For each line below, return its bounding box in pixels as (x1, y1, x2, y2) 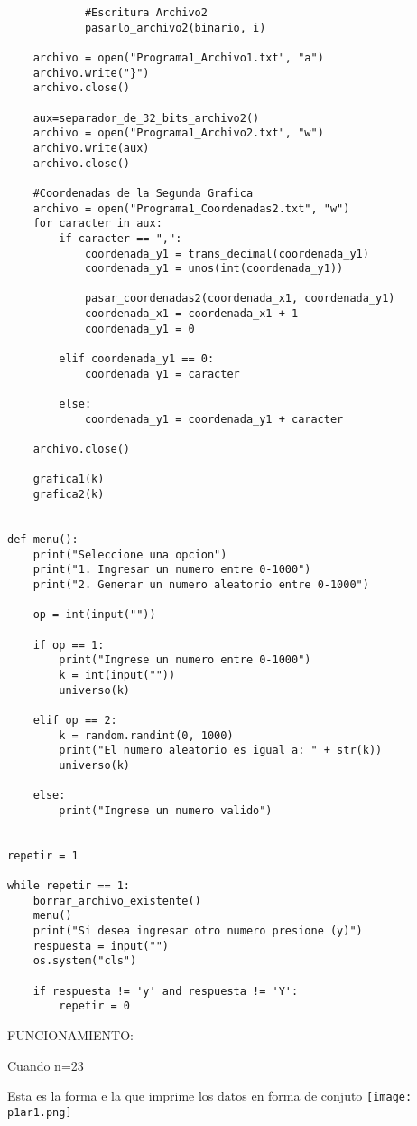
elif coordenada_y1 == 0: (59, 352, 215, 366)
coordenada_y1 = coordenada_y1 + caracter (84, 412, 344, 426)
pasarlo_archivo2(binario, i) (84, 21, 266, 34)
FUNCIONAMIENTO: (7, 1025, 134, 1044)
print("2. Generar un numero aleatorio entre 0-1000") (32, 577, 369, 591)
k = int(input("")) (59, 668, 176, 681)
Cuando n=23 (7, 1056, 84, 1074)
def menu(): (7, 532, 79, 546)
